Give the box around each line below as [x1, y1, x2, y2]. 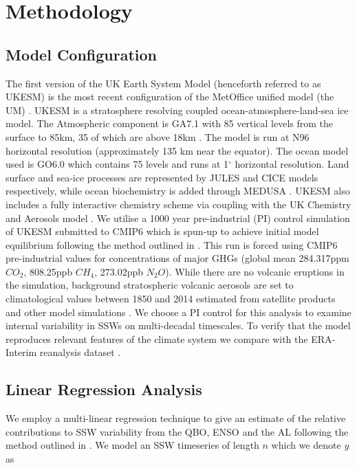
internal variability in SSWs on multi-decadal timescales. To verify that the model [6, 318, 351, 333]
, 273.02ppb [94, 264, 144, 278]
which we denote [271, 438, 341, 452]
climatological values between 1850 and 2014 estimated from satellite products [6, 291, 336, 306]
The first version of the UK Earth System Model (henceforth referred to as [6, 76, 321, 90]
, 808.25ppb [23, 264, 73, 278]
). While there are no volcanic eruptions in [165, 264, 345, 278]
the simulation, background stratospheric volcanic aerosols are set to [6, 278, 294, 292]
